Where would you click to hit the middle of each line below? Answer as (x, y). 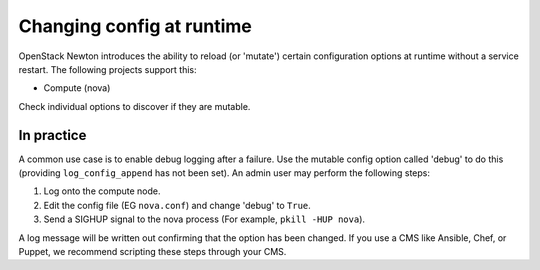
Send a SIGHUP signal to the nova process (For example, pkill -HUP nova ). (204, 219)
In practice (52, 135)
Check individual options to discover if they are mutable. (134, 106)
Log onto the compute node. (102, 191)
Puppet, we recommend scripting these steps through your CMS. (152, 251)
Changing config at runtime (135, 26)
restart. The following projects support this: (107, 69)
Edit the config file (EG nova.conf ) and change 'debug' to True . (177, 205)
